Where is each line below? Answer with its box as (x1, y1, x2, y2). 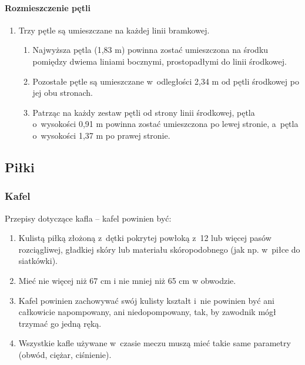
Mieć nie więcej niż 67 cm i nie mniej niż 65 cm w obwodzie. (18, 274, 236, 286)
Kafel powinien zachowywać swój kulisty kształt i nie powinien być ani (18, 294, 274, 306)
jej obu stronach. (32, 86, 93, 99)
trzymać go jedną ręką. (18, 317, 102, 329)
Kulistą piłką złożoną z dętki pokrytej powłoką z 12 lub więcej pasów (18, 232, 272, 244)
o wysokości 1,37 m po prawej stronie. (32, 129, 170, 141)
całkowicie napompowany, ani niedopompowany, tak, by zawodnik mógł (18, 306, 276, 318)
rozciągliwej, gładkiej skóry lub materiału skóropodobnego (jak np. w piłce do (18, 243, 300, 255)
